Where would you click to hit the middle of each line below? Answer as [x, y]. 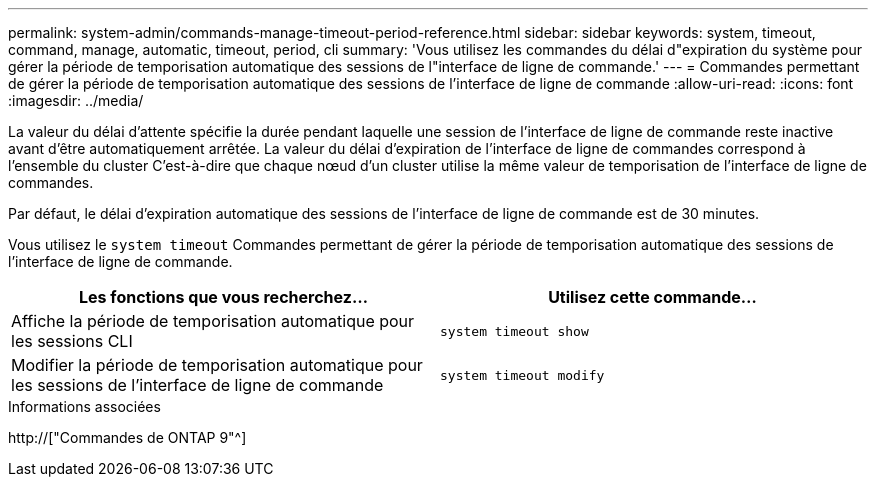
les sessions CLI [72, 341]
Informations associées [84, 406]
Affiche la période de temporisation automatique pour [213, 321]
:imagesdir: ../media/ [76, 100]
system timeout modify [522, 375]
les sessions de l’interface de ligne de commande [197, 385]
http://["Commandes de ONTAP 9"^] [127, 437]
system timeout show [514, 331]
